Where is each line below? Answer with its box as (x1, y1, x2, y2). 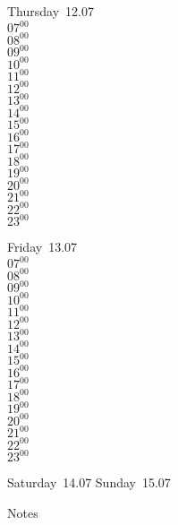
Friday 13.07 (7, 237, 78, 256)
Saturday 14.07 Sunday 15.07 (7, 473, 171, 492)
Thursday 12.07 (7, 2, 94, 20)
